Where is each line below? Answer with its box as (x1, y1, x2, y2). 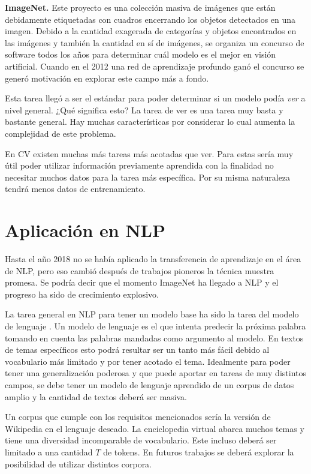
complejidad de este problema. (5, 127, 116, 139)
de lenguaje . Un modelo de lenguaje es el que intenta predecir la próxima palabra (5, 320, 306, 332)
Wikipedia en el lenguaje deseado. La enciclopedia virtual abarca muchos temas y (5, 422, 304, 434)
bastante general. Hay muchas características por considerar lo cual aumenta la (5, 115, 295, 128)
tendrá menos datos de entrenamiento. (5, 182, 146, 195)
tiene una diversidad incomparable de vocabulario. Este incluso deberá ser (5, 434, 277, 446)
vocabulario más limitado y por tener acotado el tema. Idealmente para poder (5, 355, 291, 367)
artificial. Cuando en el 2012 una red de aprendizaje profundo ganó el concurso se (5, 59, 304, 72)
